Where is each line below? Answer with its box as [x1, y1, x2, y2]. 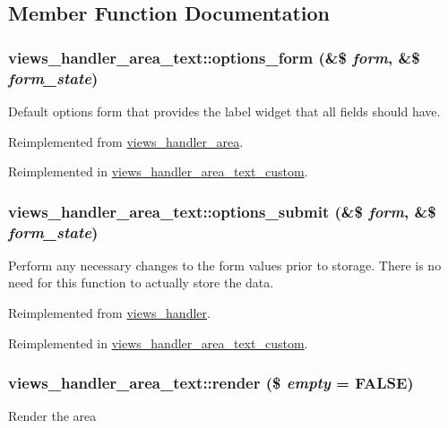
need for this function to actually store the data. [8, 273, 274, 292]
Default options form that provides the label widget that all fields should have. [8, 101, 441, 120]
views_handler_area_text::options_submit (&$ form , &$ [8, 200, 436, 222]
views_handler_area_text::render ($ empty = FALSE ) [8, 372, 414, 394]
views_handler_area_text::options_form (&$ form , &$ [8, 46, 420, 68]
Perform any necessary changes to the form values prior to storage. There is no [8, 255, 442, 274]
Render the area [8, 407, 97, 425]
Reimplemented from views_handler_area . [8, 132, 244, 150]
